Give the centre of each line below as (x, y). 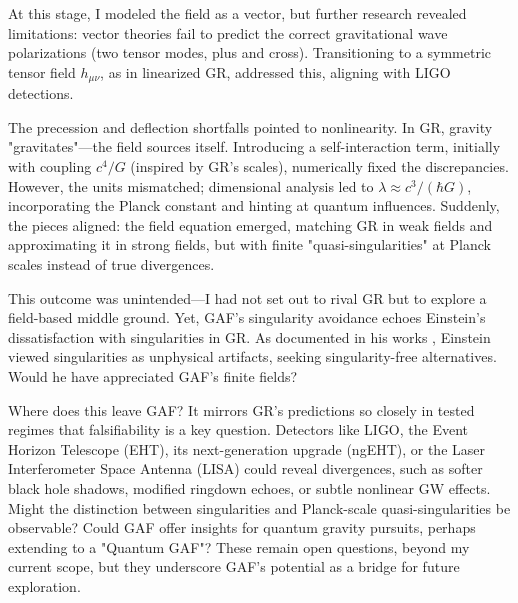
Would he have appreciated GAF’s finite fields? (153, 375)
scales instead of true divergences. (111, 263)
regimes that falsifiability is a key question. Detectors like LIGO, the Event (238, 429)
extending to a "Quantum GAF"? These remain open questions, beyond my (239, 546)
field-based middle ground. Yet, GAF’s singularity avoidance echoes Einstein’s (247, 317)
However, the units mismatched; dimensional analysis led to (191, 185)
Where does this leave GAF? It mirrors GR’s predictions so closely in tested (241, 409)
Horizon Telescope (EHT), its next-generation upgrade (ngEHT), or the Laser (247, 448)
